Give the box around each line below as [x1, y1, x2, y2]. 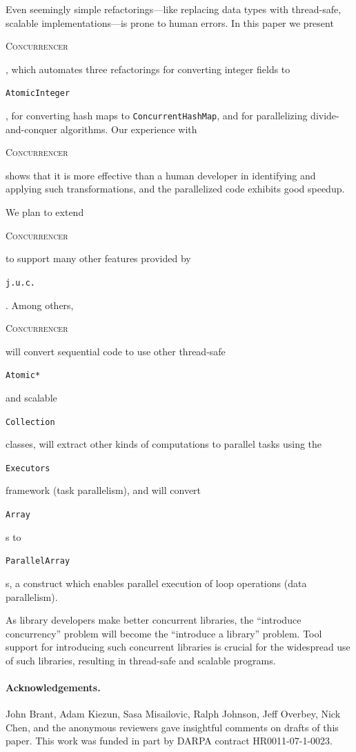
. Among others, [6, 297, 74, 312]
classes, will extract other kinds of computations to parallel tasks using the [6, 437, 322, 451]
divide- [310, 108, 339, 123]
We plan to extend [6, 205, 84, 219]
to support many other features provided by [6, 251, 191, 266]
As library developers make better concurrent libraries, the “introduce [6, 613, 301, 627]
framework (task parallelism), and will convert [6, 483, 201, 497]
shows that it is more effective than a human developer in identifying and [6, 168, 316, 182]
